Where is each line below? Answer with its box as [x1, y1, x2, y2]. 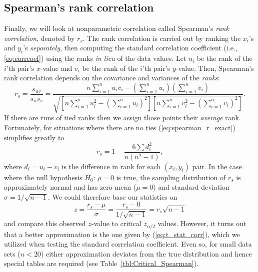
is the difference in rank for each [61, 161, 161, 171]
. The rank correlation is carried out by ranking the [82, 32, 241, 43]
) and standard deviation [153, 182, 229, 192]
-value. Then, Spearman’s [175, 62, 254, 73]
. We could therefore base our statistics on [47, 191, 177, 202]
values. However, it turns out [157, 218, 246, 229]
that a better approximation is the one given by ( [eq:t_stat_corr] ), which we [4, 229, 240, 239]
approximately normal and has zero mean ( [4, 182, 136, 192]
